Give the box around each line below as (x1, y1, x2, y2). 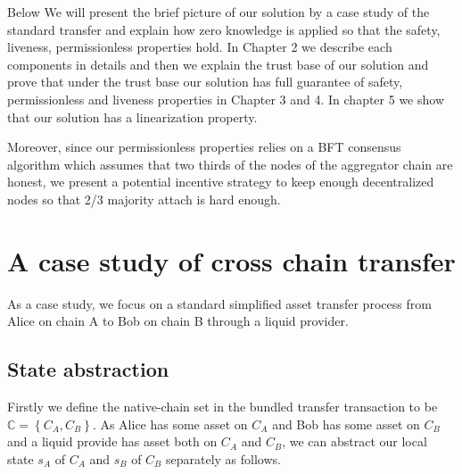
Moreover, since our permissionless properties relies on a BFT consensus (7, 137, 401, 156)
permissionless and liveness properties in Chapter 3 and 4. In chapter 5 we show (7, 89, 444, 108)
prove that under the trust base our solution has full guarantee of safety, (7, 72, 403, 91)
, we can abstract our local (282, 432, 427, 451)
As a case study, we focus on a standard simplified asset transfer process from (7, 294, 432, 312)
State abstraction (7, 355, 169, 383)
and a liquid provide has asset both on (7, 432, 218, 451)
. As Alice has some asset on (92, 414, 248, 433)
